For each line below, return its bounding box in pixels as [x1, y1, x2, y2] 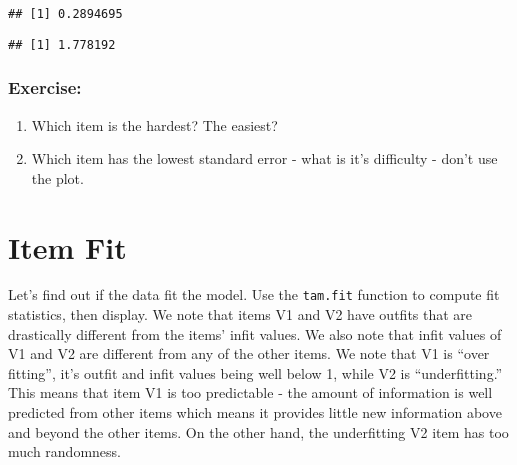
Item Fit [8, 226, 127, 267]
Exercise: [8, 75, 82, 100]
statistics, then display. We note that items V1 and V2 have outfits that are [8, 304, 473, 325]
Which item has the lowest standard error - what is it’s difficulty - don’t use [31, 148, 498, 169]
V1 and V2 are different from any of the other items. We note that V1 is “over [8, 343, 490, 364]
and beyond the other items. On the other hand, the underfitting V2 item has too [8, 421, 509, 442]
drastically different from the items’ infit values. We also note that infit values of [8, 323, 502, 344]
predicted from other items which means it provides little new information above [8, 402, 502, 423]
